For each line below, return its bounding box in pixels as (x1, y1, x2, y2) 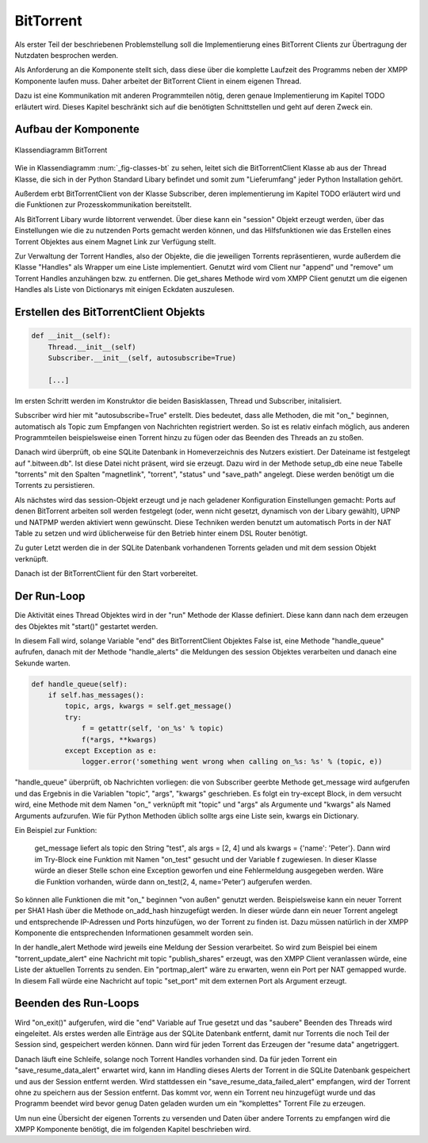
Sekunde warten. (14, 658, 71, 668)
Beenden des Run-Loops (14, 996, 139, 1011)
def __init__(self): (31, 332, 111, 340)
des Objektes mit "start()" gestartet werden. (14, 621, 159, 631)
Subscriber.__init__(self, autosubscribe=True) (48, 353, 237, 362)
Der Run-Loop (14, 589, 86, 603)
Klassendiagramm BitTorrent (14, 145, 108, 155)
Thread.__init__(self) (48, 342, 136, 351)
